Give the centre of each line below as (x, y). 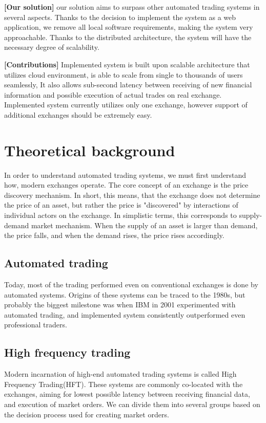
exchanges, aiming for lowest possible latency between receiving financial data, (127, 394)
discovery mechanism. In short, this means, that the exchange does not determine (132, 195)
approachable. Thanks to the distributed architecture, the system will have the (128, 37)
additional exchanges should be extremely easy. (78, 114)
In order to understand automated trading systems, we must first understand (125, 174)
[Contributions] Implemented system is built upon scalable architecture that (127, 64)
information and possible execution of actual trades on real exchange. (113, 94)
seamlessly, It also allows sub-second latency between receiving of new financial (128, 85)
